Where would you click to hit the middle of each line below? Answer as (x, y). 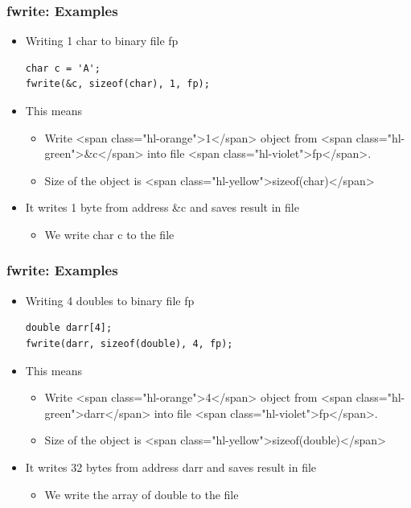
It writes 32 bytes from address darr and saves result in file (171, 467)
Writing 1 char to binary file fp (102, 41)
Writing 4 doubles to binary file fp (110, 300)
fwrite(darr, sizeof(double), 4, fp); (129, 343)
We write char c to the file (109, 234)
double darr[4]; (69, 328)
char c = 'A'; (63, 68)
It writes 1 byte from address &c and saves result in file (162, 207)
